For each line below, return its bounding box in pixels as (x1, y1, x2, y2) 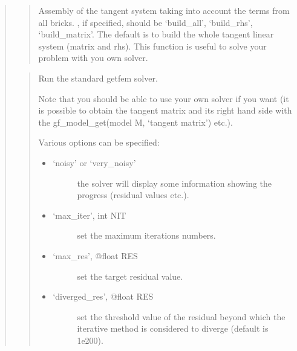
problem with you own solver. (38, 51, 148, 64)
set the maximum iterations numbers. (77, 229, 216, 242)
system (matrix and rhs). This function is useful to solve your (38, 39, 267, 52)
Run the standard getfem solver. (38, 71, 158, 84)
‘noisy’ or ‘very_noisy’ (53, 156, 136, 169)
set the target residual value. (77, 269, 183, 282)
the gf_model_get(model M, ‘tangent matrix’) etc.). (38, 115, 233, 128)
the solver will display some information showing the (77, 176, 272, 189)
